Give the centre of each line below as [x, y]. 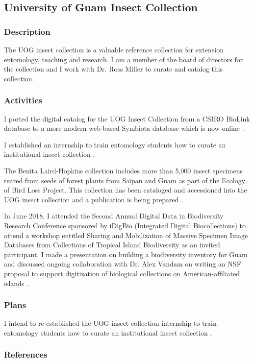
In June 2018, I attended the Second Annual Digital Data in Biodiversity [114, 216]
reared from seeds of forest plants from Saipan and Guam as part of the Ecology [125, 180]
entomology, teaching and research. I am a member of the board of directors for [124, 59]
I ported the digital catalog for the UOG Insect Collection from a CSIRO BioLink [127, 118]
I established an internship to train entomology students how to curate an [115, 144]
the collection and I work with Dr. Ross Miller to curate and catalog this [114, 69]
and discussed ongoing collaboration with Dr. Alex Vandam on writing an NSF [123, 264]
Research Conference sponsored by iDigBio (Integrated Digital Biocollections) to [125, 225]
